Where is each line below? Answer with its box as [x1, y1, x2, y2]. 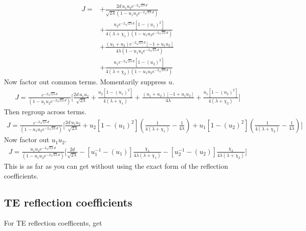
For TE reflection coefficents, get [4, 217, 102, 228]
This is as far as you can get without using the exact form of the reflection [4, 161, 228, 171]
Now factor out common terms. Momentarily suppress [4, 76, 167, 86]
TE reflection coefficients [4, 194, 133, 209]
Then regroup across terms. [4, 106, 86, 117]
